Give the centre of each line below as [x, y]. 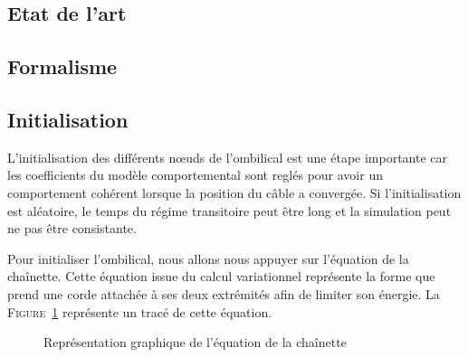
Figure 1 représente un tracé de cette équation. [140, 311]
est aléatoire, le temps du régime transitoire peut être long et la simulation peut [229, 210]
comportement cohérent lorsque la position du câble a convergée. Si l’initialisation [234, 192]
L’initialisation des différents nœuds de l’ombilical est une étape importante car [228, 157]
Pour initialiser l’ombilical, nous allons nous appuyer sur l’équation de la [208, 258]
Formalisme [62, 66]
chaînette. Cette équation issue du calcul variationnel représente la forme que [221, 276]
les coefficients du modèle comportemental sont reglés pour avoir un [195, 175]
